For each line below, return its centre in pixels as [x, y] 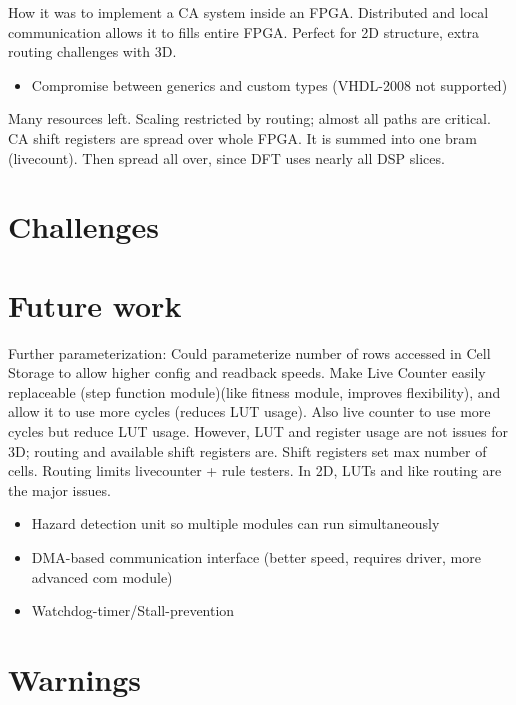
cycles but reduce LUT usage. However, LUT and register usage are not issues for [258, 431]
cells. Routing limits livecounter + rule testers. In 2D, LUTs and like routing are [255, 470]
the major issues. [59, 489]
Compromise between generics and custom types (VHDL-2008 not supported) [269, 84]
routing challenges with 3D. [92, 51]
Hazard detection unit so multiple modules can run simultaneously [235, 523]
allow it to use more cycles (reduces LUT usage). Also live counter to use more [249, 411]
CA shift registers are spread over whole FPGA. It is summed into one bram [242, 137]
